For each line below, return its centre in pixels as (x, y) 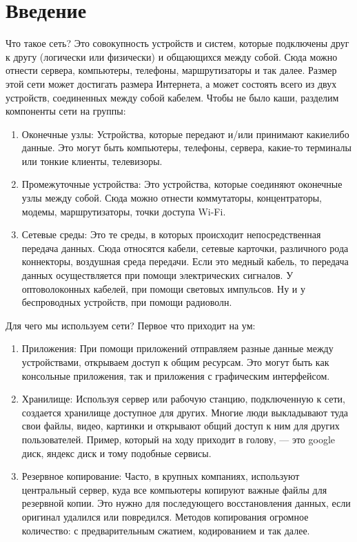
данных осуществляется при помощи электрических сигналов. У (157, 275)
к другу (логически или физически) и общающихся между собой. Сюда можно (172, 56)
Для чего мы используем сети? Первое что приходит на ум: (131, 325)
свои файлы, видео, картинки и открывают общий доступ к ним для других (181, 426)
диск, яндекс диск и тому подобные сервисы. (116, 453)
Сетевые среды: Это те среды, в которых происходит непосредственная (171, 234)
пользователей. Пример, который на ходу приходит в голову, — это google (178, 439)
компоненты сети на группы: (66, 111)
